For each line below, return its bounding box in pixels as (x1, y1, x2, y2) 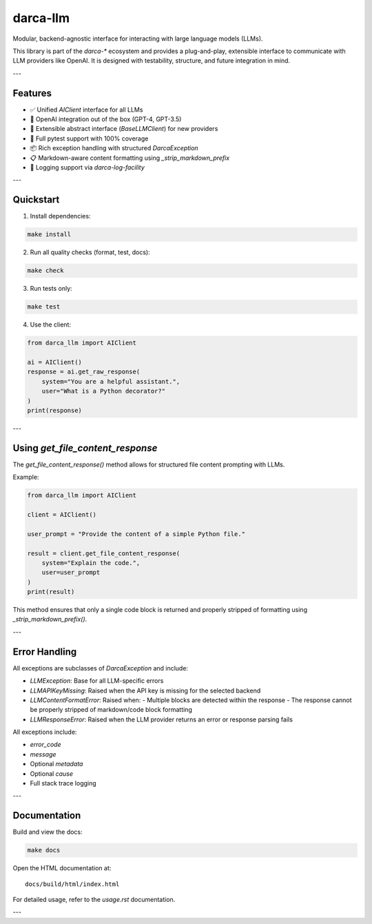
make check (27, 267, 64, 275)
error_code (30, 741, 61, 749)
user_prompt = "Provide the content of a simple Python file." (27, 530, 246, 537)
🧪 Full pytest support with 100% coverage (30, 134, 149, 143)
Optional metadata (30, 760, 83, 768)
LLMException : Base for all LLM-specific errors (30, 677, 164, 685)
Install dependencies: (30, 212, 91, 220)
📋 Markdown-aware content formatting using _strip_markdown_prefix (30, 154, 230, 162)
